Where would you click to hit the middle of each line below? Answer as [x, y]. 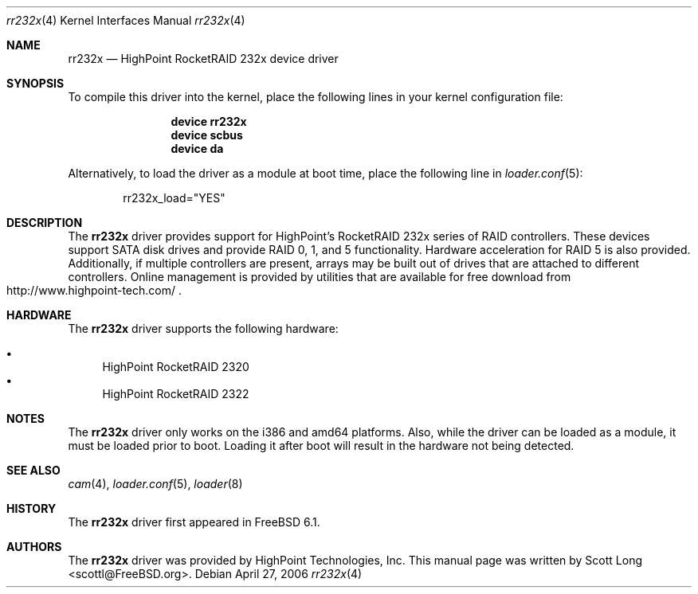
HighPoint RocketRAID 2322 [176, 394]
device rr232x [209, 121]
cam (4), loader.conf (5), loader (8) [155, 484]
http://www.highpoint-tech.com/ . [94, 290]
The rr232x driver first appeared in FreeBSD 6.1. [194, 522]
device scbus [207, 135]
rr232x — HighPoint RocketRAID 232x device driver [203, 59]
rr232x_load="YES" [174, 198]
